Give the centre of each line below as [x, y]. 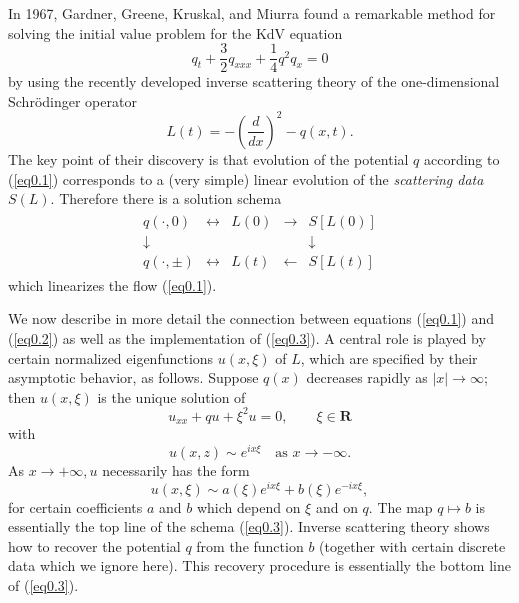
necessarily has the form [176, 470]
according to [461, 158]
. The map [400, 506]
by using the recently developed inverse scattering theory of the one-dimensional [254, 81]
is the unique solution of [171, 396]
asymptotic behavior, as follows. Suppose [133, 377]
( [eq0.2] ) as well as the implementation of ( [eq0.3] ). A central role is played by [247, 338]
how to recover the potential [94, 545]
